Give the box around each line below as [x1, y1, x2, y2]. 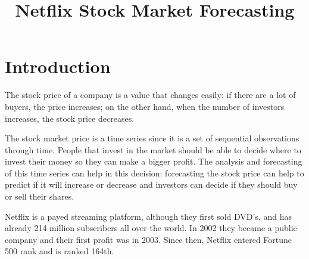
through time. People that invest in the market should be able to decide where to [5, 143, 301, 156]
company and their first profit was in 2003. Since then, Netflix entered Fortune [5, 233, 292, 245]
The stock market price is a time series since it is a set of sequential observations [5, 132, 299, 144]
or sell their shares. [5, 190, 74, 203]
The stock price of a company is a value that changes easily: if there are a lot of [5, 89, 296, 101]
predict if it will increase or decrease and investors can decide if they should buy [5, 178, 298, 191]
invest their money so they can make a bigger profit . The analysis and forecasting [5, 155, 302, 168]
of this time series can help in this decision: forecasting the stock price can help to [5, 166, 304, 179]
